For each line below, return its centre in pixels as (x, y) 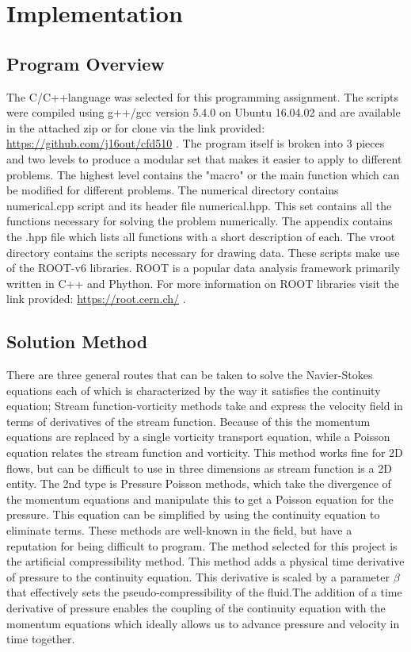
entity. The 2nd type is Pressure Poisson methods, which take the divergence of (199, 483)
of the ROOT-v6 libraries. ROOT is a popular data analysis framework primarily (204, 268)
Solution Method (77, 341)
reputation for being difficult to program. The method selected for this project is (202, 545)
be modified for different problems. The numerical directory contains (173, 190)
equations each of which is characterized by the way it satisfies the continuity (194, 390)
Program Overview (86, 63)
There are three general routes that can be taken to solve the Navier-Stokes (190, 375)
